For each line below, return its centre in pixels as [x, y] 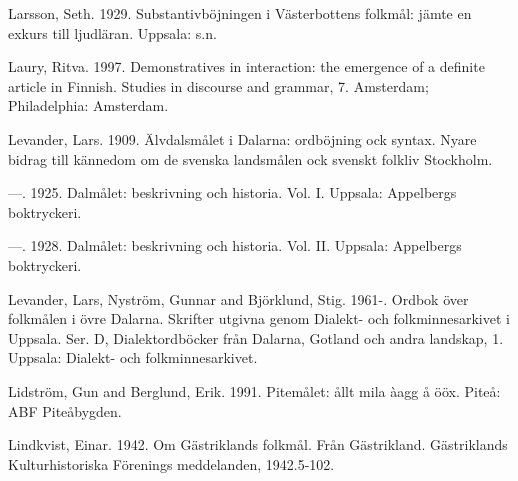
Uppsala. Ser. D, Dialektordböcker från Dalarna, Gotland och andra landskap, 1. [256, 337]
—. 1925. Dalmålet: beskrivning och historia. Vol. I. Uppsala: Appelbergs [232, 192]
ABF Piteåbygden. [65, 410]
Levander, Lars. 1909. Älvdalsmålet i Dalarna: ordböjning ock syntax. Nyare [242, 138]
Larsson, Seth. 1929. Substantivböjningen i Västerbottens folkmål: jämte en [240, 13]
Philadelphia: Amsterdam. [88, 105]
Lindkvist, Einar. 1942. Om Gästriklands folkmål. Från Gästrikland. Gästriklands [258, 444]
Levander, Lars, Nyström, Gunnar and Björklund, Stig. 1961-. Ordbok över [238, 298]
